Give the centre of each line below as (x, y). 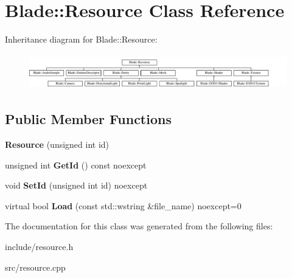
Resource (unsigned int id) (57, 144)
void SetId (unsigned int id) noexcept (76, 185)
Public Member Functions (88, 119)
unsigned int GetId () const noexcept (76, 165)
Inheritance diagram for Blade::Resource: (81, 39)
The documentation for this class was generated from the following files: (139, 226)
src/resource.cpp (35, 267)
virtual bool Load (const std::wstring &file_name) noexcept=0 (123, 205)
